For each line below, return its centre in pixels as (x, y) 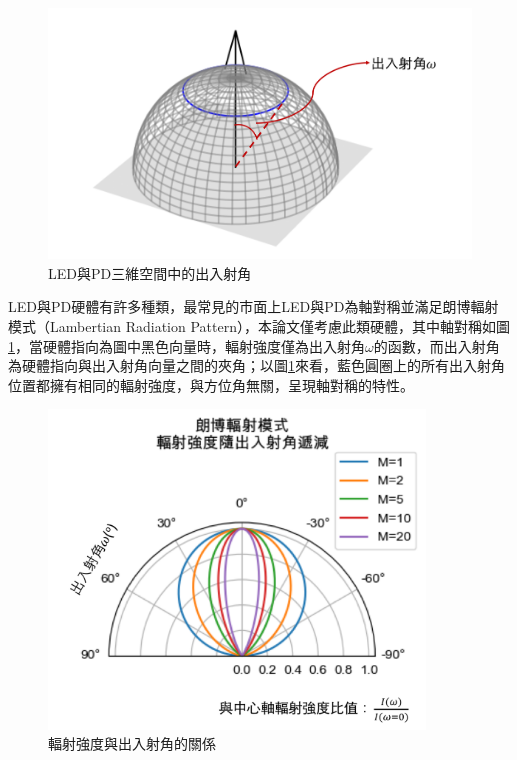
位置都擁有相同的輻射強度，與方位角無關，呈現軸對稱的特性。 (211, 384)
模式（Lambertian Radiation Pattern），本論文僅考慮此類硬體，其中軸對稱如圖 (259, 325)
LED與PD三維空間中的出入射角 (150, 272)
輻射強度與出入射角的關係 (132, 743)
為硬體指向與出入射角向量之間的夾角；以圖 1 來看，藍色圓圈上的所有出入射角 (256, 365)
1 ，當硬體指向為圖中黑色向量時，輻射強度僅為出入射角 (186, 345)
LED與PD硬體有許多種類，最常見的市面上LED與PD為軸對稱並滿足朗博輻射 (253, 306)
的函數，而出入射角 (436, 345)
